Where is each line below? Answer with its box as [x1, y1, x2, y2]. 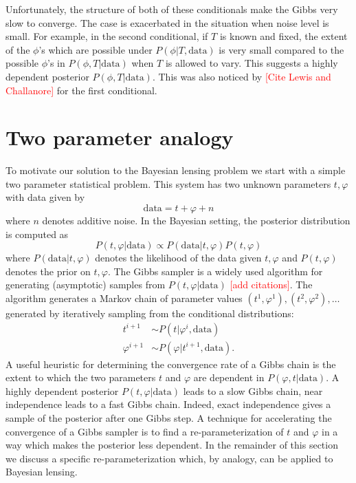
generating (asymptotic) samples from [5, 277, 166, 292]
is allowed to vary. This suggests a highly [165, 56, 338, 70]
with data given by [5, 190, 85, 204]
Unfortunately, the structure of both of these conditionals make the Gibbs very [5, 2, 338, 16]
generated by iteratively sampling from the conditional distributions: [5, 306, 294, 321]
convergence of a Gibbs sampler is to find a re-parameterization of [5, 424, 284, 438]
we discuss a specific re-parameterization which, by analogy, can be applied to [5, 451, 333, 465]
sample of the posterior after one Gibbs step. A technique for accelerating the [5, 411, 332, 425]
